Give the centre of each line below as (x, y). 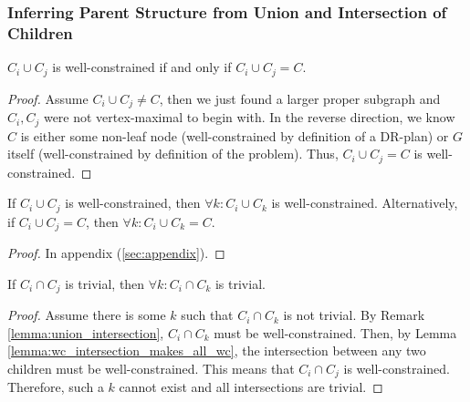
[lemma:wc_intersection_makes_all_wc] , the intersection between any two (217, 350)
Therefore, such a (56, 387)
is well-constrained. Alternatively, (365, 203)
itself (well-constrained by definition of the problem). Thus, (173, 154)
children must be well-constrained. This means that (151, 368)
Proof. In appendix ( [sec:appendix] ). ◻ (116, 253)
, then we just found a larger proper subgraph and (300, 98)
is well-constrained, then (133, 203)
